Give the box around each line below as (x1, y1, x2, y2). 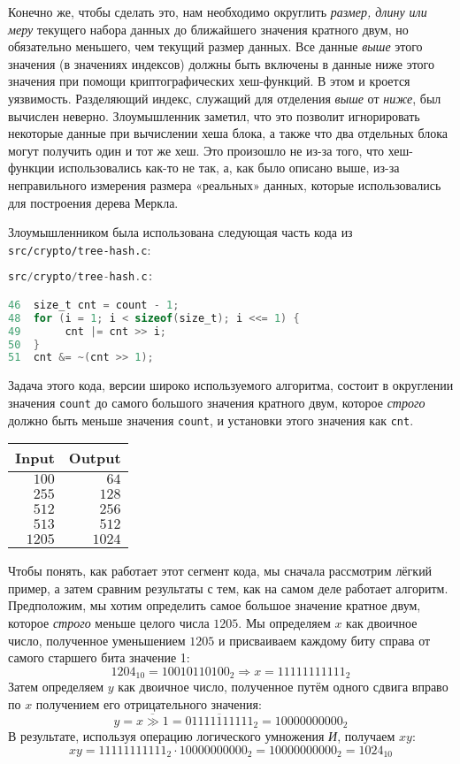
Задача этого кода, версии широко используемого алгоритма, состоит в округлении (8, 376, 454, 394)
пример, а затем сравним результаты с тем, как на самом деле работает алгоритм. (8, 578, 448, 597)
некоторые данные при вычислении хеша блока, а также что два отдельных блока (8, 124, 448, 142)
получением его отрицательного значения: (35, 694, 262, 713)
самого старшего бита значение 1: (8, 648, 190, 667)
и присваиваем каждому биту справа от (218, 630, 431, 649)
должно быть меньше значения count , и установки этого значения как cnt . (8, 410, 414, 429)
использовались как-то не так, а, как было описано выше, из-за (58, 158, 400, 177)
